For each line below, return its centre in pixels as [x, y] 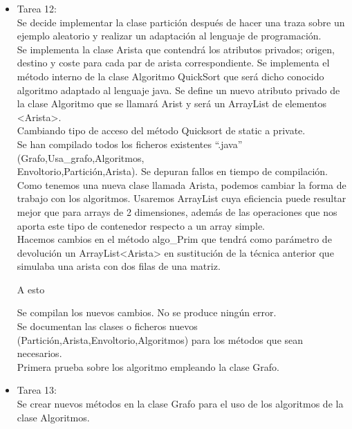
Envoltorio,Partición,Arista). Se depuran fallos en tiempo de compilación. [172, 171]
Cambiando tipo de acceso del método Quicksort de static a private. [161, 130]
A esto [31, 289]
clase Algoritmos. [53, 417]
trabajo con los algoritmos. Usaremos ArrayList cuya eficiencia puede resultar [182, 198]
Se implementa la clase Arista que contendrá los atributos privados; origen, [176, 49]
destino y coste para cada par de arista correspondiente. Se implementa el [173, 63]
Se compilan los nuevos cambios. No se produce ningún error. [147, 312]
